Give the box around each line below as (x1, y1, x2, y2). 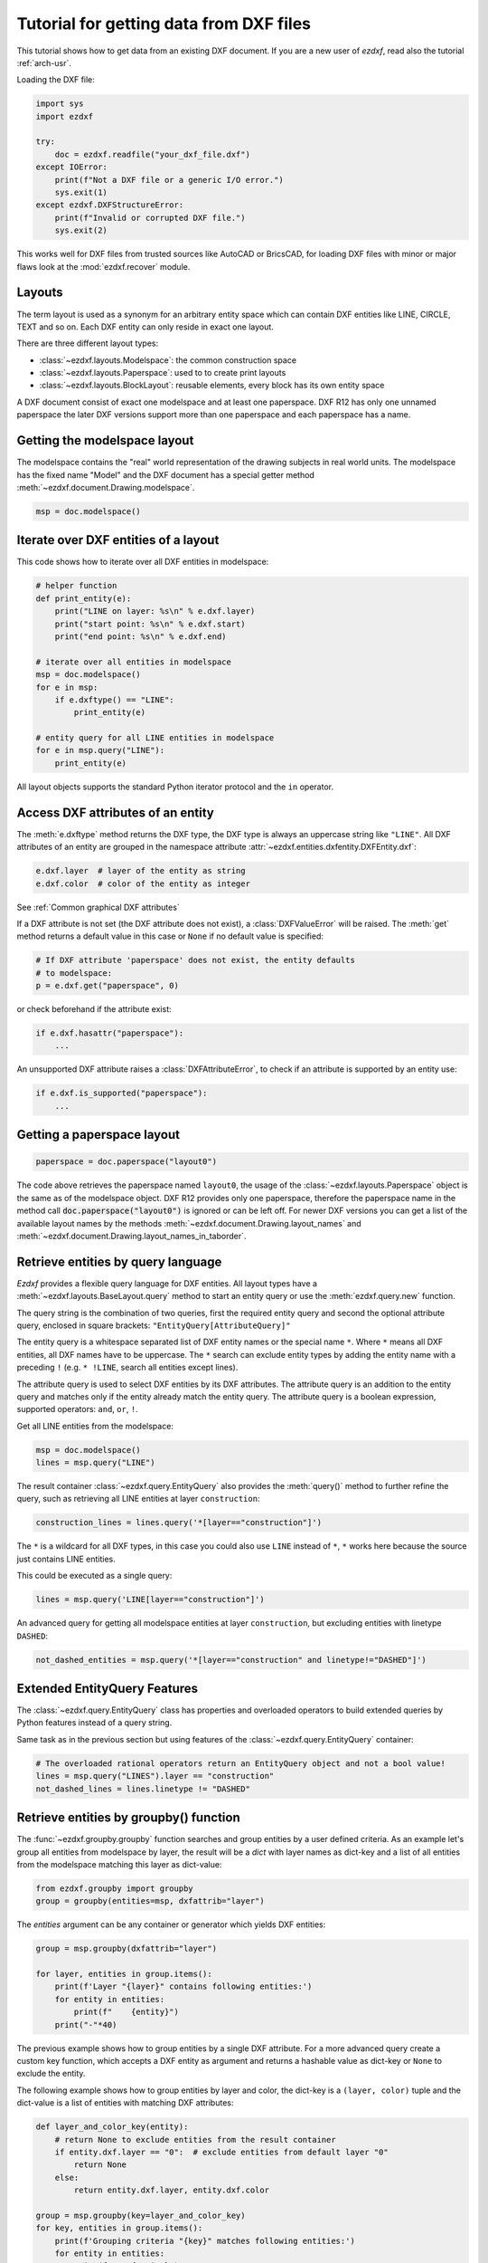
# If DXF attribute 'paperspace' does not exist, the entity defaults (35, 955, 356, 966)
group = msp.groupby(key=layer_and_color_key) (35, 2210, 246, 2220)
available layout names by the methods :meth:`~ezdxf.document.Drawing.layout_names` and (16, 1217, 361, 1228)
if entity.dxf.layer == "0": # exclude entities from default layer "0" (54, 2146, 389, 2157)
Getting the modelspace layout (16, 433, 194, 448)
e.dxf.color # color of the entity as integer (35, 878, 250, 889)
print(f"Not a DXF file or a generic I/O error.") (54, 175, 284, 185)
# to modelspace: (35, 968, 113, 978)
